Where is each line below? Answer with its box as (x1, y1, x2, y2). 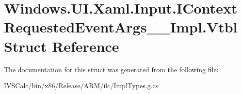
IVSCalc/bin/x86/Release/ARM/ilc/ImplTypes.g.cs (4, 80, 159, 91)
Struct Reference (4, 36, 119, 56)
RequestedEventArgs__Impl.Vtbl (4, 17, 238, 37)
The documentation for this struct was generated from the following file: (4, 64, 219, 74)
